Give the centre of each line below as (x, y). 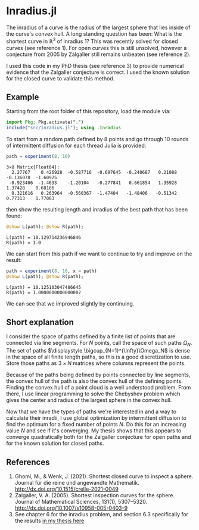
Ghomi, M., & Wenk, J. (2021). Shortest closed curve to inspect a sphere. (104, 476)
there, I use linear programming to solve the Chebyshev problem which (93, 394)
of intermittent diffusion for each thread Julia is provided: (76, 146)
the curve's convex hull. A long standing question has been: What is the (94, 33)
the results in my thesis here (49, 521)
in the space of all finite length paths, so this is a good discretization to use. (99, 357)
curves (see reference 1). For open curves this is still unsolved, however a (97, 48)
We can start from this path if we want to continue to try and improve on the (99, 254)
